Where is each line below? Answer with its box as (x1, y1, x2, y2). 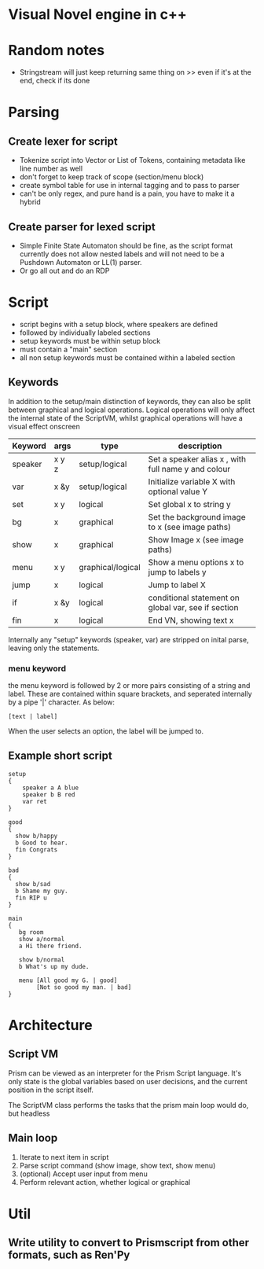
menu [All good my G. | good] (18, 977, 118, 984)
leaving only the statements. (8, 643, 100, 653)
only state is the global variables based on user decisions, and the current (8, 1076, 247, 1086)
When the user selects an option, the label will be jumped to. (8, 726, 204, 736)
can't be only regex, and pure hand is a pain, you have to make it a (19, 189, 235, 198)
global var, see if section (148, 601, 239, 612)
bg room (18, 928, 44, 936)
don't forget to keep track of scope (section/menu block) (19, 172, 204, 182)
